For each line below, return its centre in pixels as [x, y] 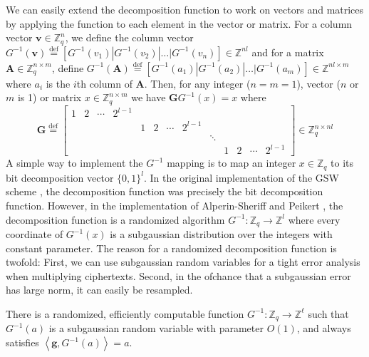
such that [328, 313]
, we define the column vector [129, 37]
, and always [324, 328]
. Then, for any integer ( [197, 83]
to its [342, 163]
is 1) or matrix [50, 97]
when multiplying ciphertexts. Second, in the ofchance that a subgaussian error [178, 275]
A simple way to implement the [74, 163]
